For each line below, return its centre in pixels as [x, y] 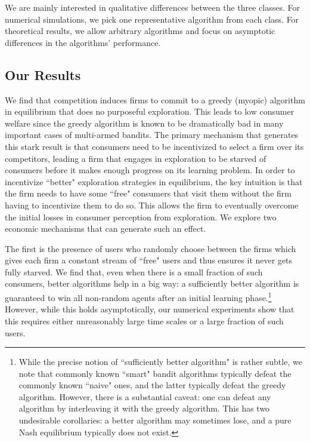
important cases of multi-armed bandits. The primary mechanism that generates [152, 135]
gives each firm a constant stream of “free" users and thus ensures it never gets [149, 260]
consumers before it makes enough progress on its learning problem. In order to [150, 170]
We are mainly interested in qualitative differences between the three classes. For [152, 7]
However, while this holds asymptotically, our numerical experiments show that [150, 309]
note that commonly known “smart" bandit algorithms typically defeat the [155, 373]
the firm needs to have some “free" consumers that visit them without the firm [148, 193]
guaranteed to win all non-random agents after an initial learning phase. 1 [138, 297]
